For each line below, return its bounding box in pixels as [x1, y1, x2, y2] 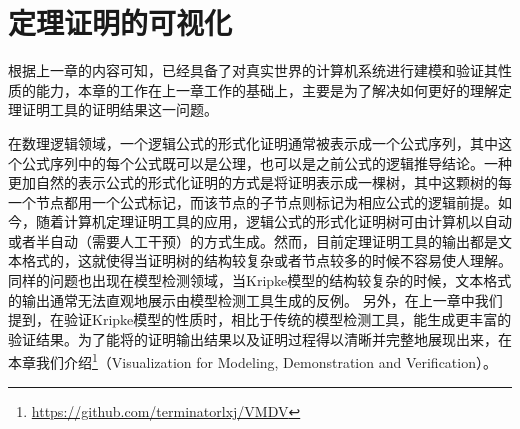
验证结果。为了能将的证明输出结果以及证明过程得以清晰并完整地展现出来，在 [8, 328, 512, 349]
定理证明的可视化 [8, 2, 233, 43]
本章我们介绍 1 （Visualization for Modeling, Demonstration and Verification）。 [8, 349, 497, 373]
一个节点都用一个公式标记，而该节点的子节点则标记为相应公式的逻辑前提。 [8, 191, 498, 212]
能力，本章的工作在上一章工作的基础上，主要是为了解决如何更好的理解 [35, 79, 498, 100]
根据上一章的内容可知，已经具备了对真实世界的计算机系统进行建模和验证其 [8, 60, 498, 81]
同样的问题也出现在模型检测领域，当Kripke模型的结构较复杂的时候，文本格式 [8, 270, 512, 291]
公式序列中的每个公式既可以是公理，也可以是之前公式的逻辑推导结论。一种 [21, 152, 512, 173]
